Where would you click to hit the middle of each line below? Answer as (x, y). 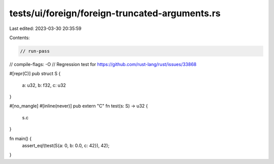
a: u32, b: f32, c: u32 (44, 85)
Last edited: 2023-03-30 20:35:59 (45, 28)
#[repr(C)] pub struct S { (35, 74)
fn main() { (21, 138)
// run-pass (35, 51)
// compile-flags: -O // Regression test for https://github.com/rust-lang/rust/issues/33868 (103, 64)
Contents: (20, 38)
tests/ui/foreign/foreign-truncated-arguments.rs (115, 13)
